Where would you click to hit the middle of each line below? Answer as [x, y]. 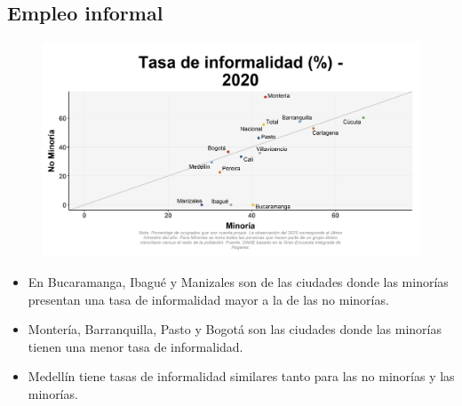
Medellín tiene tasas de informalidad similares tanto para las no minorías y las [241, 376]
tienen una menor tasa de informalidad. [135, 346]
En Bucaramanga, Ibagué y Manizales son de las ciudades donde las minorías [238, 282]
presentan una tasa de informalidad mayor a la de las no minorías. [208, 299]
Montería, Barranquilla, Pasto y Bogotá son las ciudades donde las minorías [235, 329]
